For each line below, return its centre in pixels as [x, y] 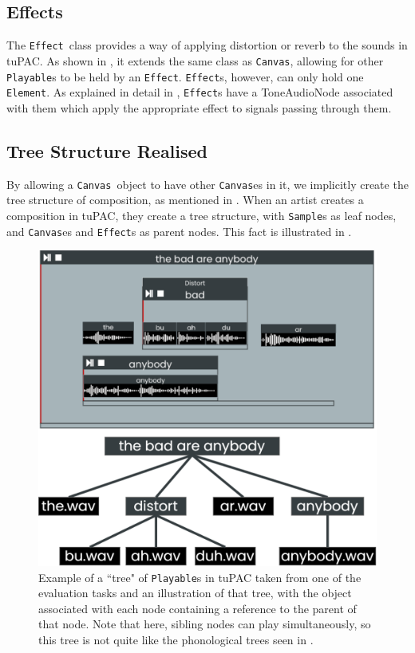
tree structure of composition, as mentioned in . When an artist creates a [185, 200]
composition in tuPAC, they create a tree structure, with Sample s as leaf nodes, [202, 215]
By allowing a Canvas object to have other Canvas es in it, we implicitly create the [207, 184]
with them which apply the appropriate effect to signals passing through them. [199, 107]
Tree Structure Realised [107, 150]
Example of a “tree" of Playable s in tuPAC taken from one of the [200, 577]
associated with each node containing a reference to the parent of [198, 608]
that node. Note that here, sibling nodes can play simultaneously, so [205, 624]
